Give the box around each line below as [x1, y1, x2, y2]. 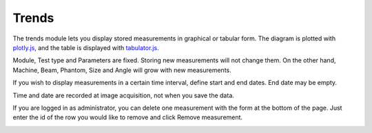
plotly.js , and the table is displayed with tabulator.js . [12, 43, 159, 51]
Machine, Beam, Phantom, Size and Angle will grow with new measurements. [12, 66, 232, 74]
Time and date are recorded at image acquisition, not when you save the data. [12, 91, 234, 99]
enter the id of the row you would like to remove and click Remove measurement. [12, 113, 243, 121]
